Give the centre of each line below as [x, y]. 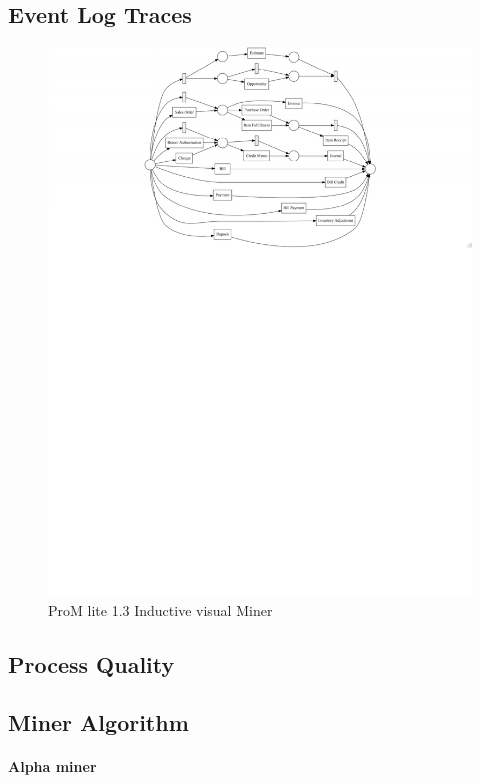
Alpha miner [52, 766]
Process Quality [91, 663]
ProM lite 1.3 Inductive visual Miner [160, 609]
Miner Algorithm [98, 722]
